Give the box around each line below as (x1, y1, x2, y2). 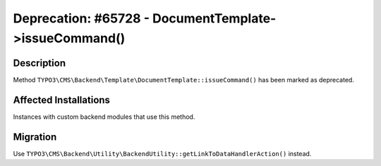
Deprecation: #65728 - (13, 11, 150, 26)
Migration (13, 131, 57, 143)
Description (13, 57, 66, 69)
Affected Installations (13, 94, 111, 106)
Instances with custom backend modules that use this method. (13, 113, 195, 121)
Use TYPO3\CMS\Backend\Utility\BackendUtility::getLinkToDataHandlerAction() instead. (13, 149, 312, 158)
